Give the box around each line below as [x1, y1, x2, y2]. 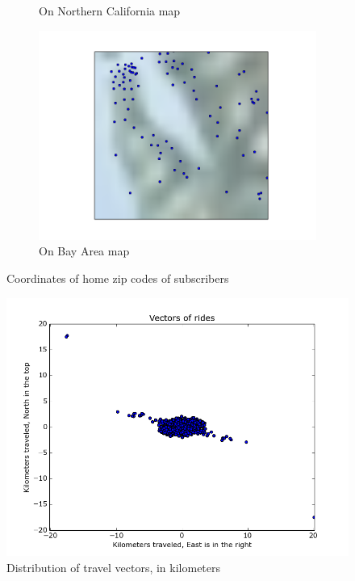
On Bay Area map [39, 242, 130, 259]
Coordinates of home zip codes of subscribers [6, 270, 229, 287]
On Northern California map [39, 2, 181, 19]
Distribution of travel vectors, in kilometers [6, 558, 221, 575]
